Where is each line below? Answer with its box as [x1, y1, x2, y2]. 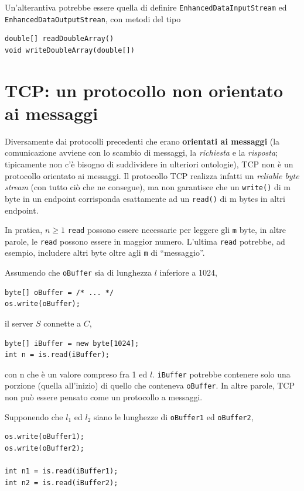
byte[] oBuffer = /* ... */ [5, 288, 114, 297]
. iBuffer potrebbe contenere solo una [152, 368, 291, 380]
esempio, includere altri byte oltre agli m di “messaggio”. [5, 246, 205, 259]
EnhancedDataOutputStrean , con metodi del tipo [5, 12, 181, 25]
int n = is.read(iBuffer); [5, 351, 110, 359]
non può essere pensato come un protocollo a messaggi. [5, 391, 203, 403]
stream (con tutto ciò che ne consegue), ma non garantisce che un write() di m [5, 181, 291, 193]
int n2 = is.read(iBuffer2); [5, 478, 118, 487]
